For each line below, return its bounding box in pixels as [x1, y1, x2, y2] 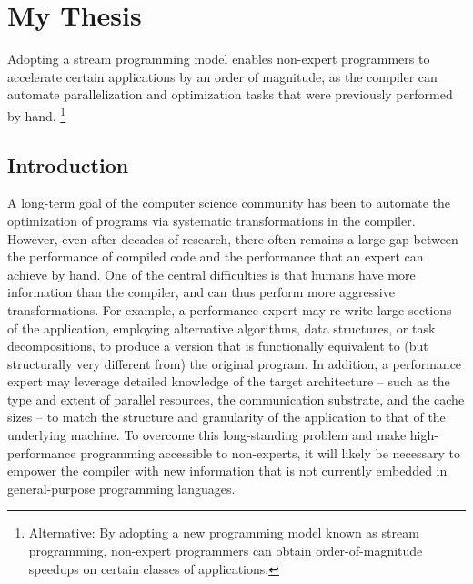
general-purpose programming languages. [7, 478, 236, 497]
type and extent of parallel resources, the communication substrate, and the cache [7, 389, 465, 408]
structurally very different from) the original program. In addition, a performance [7, 353, 462, 373]
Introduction [7, 150, 129, 179]
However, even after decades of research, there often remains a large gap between [7, 229, 458, 248]
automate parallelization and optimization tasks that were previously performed [7, 85, 453, 104]
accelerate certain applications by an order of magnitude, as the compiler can [7, 67, 438, 86]
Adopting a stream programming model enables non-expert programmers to [7, 49, 430, 68]
